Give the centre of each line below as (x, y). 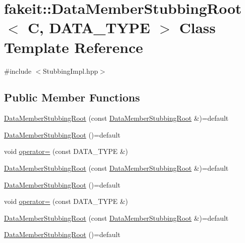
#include (18, 71)
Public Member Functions (72, 97)
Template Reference (74, 47)
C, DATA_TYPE (89, 27)
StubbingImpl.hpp (70, 71)
